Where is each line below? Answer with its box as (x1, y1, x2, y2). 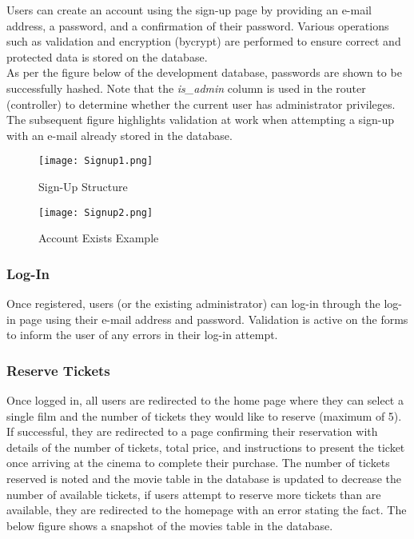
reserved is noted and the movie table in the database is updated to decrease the (6, 470, 401, 487)
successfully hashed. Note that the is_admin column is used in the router (6, 79, 366, 96)
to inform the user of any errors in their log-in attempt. (6, 326, 278, 343)
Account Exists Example (38, 230, 159, 246)
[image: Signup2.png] (38, 206, 153, 218)
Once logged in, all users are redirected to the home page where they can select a (6, 392, 404, 409)
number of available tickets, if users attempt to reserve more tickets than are (6, 485, 381, 502)
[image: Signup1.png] (38, 155, 153, 167)
